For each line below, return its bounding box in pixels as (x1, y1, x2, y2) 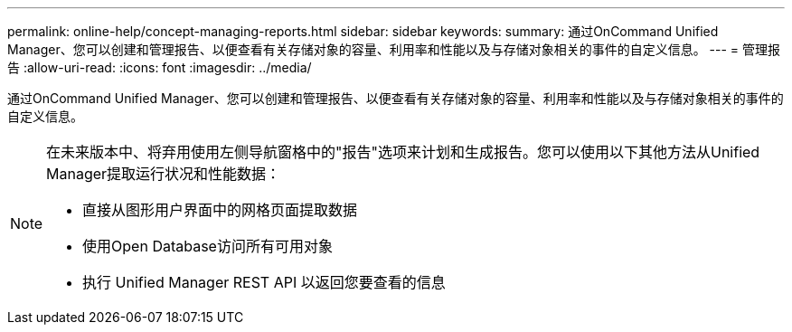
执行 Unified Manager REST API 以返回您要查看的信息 (82, 273, 446, 291)
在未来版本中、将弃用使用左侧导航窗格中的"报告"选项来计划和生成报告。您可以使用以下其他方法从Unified (46, 143, 760, 161)
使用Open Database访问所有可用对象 (82, 237, 333, 255)
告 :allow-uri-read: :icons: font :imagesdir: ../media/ (7, 60, 312, 75)
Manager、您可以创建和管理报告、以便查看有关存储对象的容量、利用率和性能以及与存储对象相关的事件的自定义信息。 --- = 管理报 (7, 42, 781, 57)
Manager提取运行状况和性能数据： (46, 165, 281, 183)
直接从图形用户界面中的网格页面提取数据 (82, 201, 358, 219)
